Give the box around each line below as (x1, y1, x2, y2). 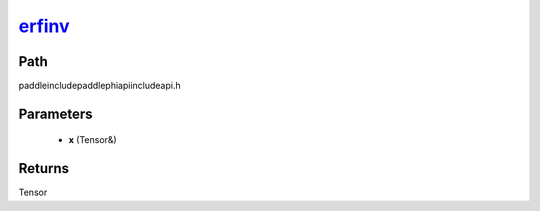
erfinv (18, 15, 70, 37)
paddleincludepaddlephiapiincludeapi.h (18, 80, 181, 92)
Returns (18, 160, 70, 177)
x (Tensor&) (68, 134, 117, 146)
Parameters (18, 105, 93, 122)
